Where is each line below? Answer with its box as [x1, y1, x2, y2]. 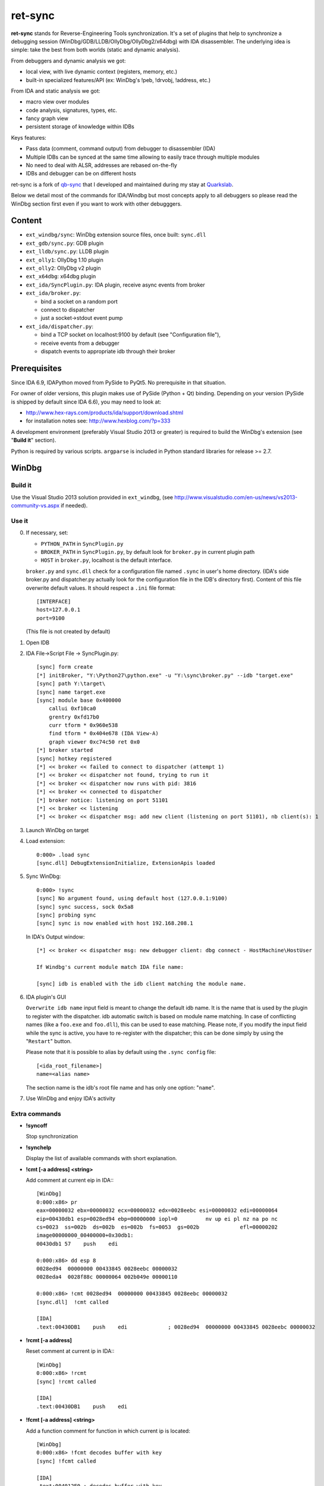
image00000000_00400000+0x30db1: [36, 1232, 134, 1239]
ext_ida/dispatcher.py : [26, 323, 94, 330]
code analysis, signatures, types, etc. [26, 106, 117, 114]
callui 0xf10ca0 [48, 705, 96, 712]
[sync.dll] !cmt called [36, 1299, 109, 1305]
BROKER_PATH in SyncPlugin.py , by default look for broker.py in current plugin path [40, 549, 255, 556]
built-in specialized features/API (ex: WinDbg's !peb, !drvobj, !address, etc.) [26, 76, 211, 83]
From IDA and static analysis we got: [11, 87, 100, 95]
